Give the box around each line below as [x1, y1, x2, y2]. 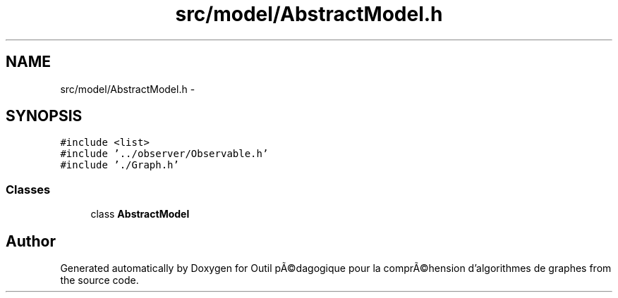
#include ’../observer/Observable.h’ [60, 148, 269, 160]
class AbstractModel [90, 208, 190, 221]
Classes [6, 182, 51, 197]
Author [6, 232, 56, 250]
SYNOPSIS [6, 107, 83, 125]
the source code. [60, 274, 139, 287]
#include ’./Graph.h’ [60, 159, 179, 171]
